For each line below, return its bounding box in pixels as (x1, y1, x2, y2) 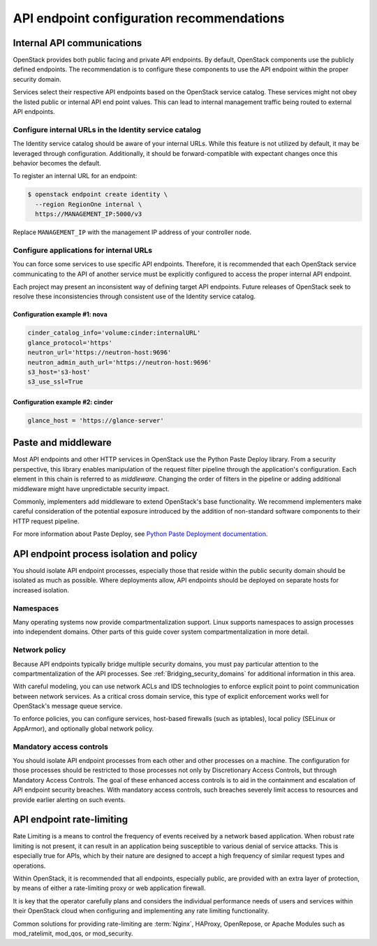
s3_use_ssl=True (27, 378, 84, 386)
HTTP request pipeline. (13, 517, 80, 525)
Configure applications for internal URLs (13, 245, 153, 255)
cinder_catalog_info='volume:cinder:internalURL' (27, 329, 201, 337)
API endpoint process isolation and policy (13, 548, 198, 560)
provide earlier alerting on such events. (13, 795, 126, 803)
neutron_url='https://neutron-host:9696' (27, 349, 172, 356)
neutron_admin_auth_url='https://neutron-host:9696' (27, 358, 212, 366)
